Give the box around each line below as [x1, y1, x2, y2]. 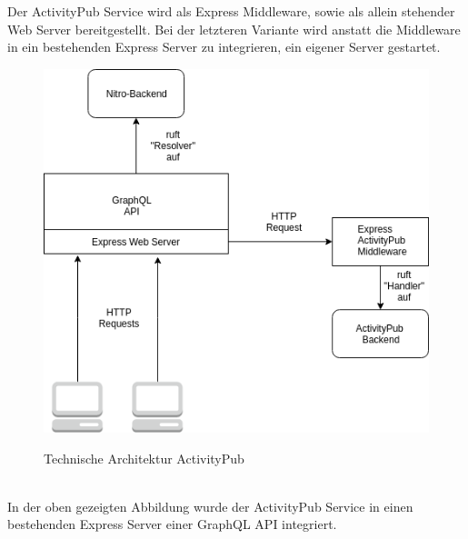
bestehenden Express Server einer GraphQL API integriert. [7, 514, 337, 534]
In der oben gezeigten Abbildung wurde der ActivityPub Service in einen [7, 496, 413, 515]
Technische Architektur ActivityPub [44, 448, 244, 467]
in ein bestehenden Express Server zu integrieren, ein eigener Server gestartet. [7, 37, 441, 56]
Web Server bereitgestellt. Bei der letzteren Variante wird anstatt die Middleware [7, 19, 461, 38]
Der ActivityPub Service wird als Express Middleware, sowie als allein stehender [7, 2, 455, 20]
